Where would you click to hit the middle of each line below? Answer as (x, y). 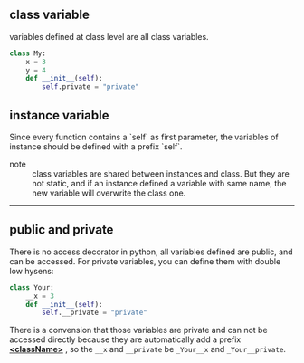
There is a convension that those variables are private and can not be (139, 330)
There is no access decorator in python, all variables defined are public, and (151, 252)
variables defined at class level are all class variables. (109, 36)
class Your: (32, 287)
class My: (28, 53)
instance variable (59, 115)
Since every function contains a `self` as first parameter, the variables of (144, 137)
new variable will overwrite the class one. (109, 193)
